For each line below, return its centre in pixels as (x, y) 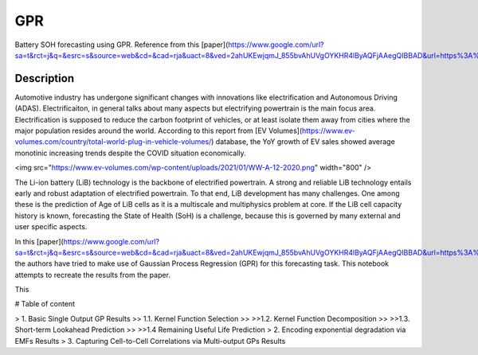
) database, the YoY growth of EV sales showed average (304, 142)
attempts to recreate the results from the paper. (93, 275)
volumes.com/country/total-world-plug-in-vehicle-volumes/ (113, 142)
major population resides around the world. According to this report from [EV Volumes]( (159, 131)
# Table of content (45, 304)
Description (45, 78)
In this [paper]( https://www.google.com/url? (87, 241)
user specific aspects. (51, 227)
